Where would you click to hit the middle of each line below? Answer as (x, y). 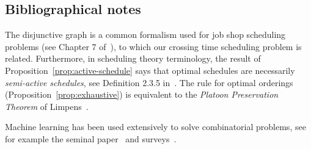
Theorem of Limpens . (47, 106)
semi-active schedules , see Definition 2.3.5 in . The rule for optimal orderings (149, 82)
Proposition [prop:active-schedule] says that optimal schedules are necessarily (150, 70)
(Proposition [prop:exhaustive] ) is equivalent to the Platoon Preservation (142, 94)
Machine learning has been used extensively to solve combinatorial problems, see (155, 127)
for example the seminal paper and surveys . (91, 138)
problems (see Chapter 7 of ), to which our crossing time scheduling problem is (153, 46)
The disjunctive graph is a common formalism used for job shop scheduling (145, 35)
